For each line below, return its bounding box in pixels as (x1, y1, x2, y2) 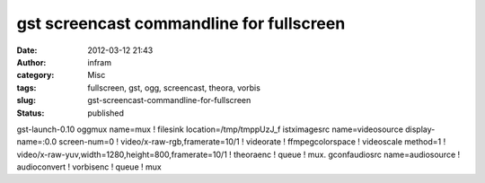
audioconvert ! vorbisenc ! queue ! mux (16, 161, 162, 172)
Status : (16, 108, 45, 118)
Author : (16, 57, 47, 67)
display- (404, 124, 436, 135)
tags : (16, 82, 37, 93)
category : (16, 70, 55, 81)
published (87, 108, 125, 118)
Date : (16, 45, 38, 56)
